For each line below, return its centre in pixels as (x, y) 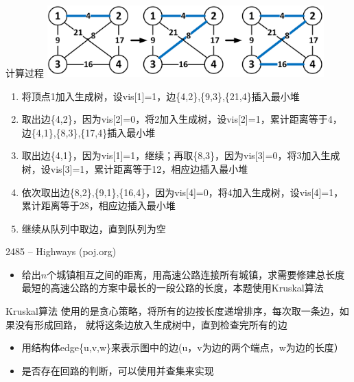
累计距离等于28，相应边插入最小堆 (98, 205)
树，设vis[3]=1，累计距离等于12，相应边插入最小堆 (135, 168)
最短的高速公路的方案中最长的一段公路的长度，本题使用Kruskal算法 (173, 288)
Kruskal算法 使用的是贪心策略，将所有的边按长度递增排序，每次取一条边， (173, 311)
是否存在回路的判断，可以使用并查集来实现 (118, 370)
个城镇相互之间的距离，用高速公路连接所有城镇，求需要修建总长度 (196, 274)
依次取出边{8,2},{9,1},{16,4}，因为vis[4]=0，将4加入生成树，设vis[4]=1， (182, 192)
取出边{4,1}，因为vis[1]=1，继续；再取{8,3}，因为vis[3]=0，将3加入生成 (181, 155)
